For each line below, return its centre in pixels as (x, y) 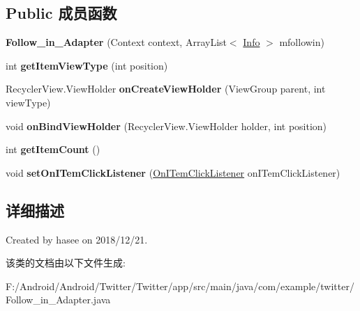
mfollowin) (302, 42)
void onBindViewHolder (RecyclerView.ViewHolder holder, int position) (166, 126)
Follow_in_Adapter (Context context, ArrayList (116, 42)
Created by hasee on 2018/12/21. (77, 239)
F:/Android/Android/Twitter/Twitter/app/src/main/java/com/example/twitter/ (180, 286)
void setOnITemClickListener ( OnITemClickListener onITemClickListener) (173, 172)
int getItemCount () (53, 149)
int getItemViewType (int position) (87, 65)
